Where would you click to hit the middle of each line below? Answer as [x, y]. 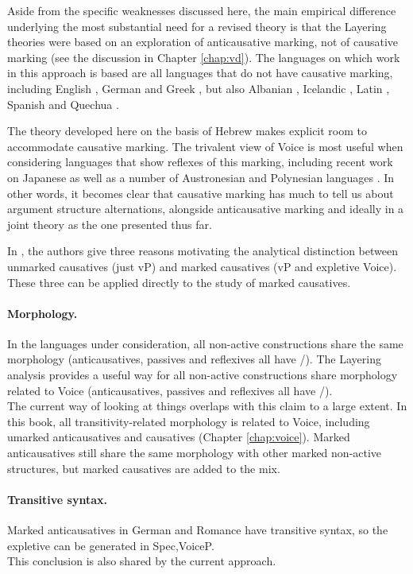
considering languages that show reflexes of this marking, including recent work [200, 162]
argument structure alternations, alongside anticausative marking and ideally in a [206, 209]
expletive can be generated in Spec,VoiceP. [111, 545]
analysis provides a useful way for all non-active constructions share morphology [203, 375]
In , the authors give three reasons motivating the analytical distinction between [203, 251]
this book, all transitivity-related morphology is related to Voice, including [189, 421]
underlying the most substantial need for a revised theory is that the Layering [197, 26]
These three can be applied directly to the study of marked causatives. [179, 282]
